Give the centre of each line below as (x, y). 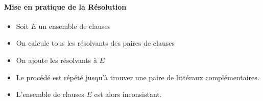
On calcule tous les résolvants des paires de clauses (95, 43)
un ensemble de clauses (75, 26)
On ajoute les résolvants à (56, 60)
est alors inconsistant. (128, 94)
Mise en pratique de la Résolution (65, 6)
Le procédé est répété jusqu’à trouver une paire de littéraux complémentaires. (138, 77)
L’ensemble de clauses (50, 94)
